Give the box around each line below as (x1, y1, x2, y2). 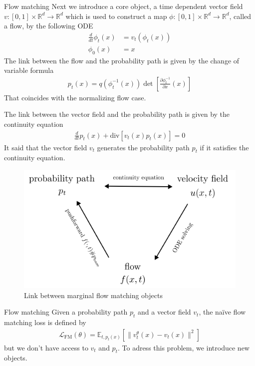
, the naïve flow (199, 307, 246, 317)
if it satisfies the (200, 142, 249, 152)
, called (229, 10, 252, 21)
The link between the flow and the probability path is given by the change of (4, 55, 240, 65)
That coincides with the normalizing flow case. (4, 92, 146, 102)
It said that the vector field (4, 142, 87, 152)
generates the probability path (97, 142, 190, 152)
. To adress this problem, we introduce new (117, 342, 250, 353)
